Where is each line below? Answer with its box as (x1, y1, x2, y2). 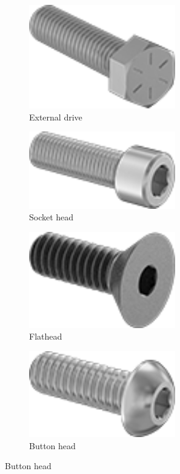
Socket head (29, 211, 74, 223)
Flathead (29, 330, 62, 343)
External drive (29, 110, 82, 123)
